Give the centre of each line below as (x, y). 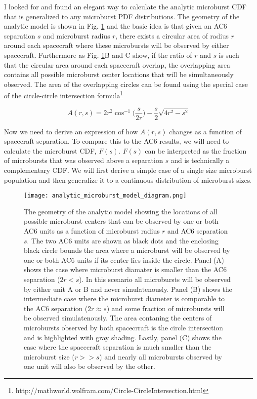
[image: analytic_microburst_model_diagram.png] (105, 196)
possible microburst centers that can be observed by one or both (121, 221)
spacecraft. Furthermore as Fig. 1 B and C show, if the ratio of (98, 55)
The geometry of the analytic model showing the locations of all (121, 211)
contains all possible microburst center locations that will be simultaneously (119, 74)
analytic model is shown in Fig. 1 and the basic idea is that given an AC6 (116, 26)
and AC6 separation (197, 231)
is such (229, 55)
